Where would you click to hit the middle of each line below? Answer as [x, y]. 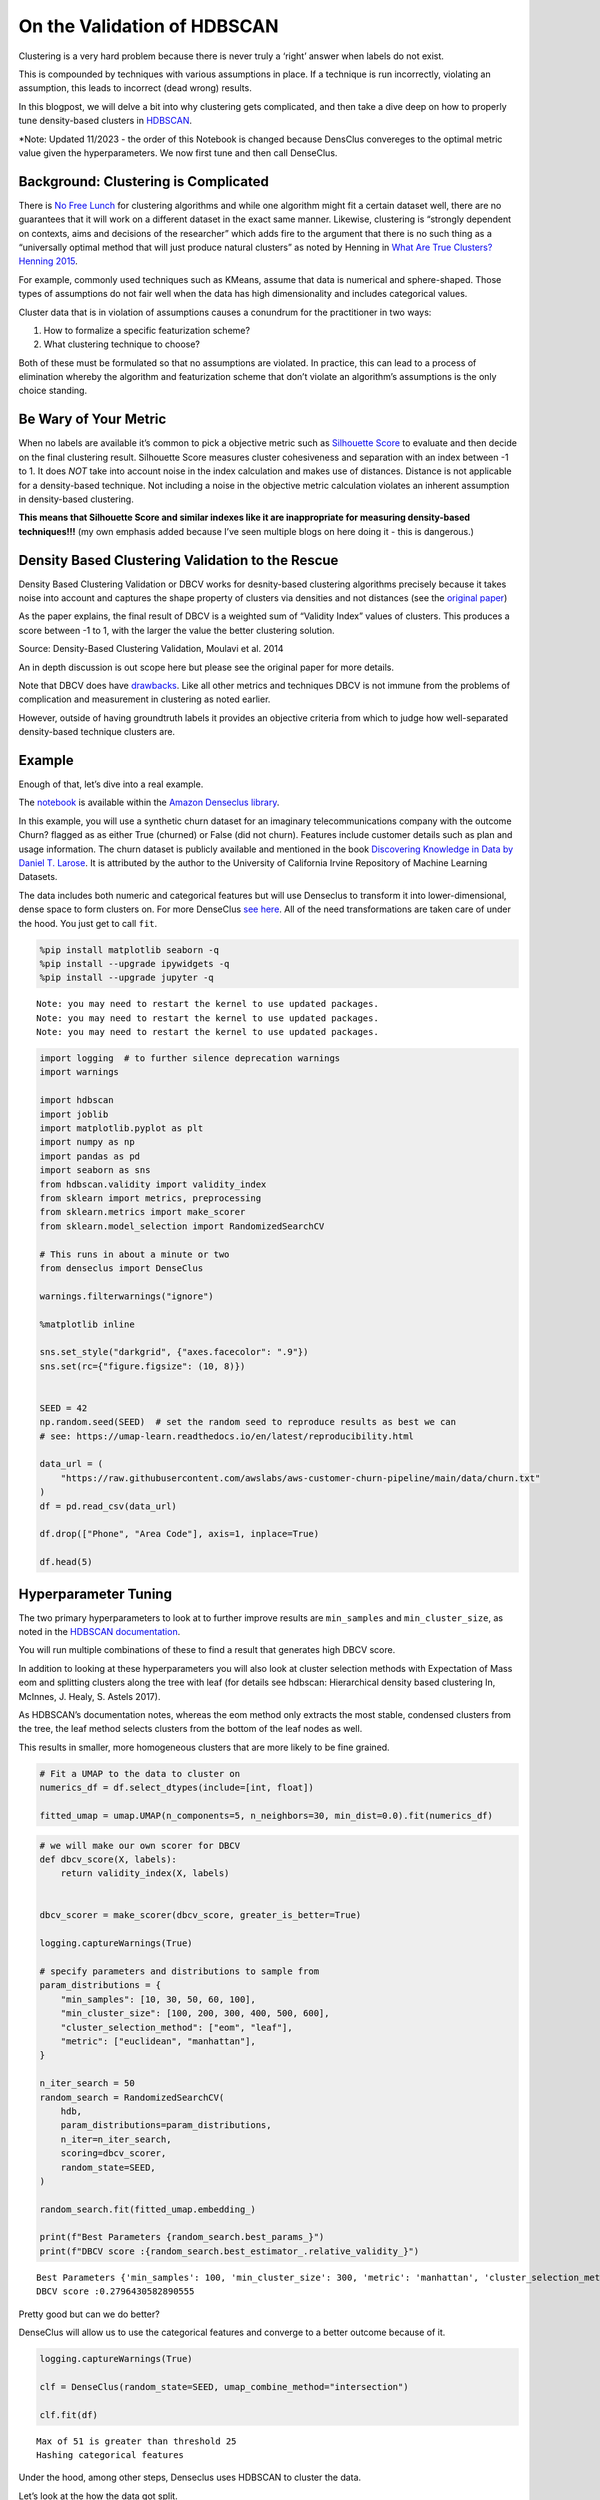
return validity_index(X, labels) [145, 1873]
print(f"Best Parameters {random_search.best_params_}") [182, 2237]
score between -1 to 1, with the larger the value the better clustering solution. [176, 630]
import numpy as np [87, 1142]
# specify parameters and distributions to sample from [179, 1971]
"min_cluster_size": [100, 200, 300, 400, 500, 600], [195, 2013]
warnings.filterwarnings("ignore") [126, 1296]
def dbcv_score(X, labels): [108, 1859]
